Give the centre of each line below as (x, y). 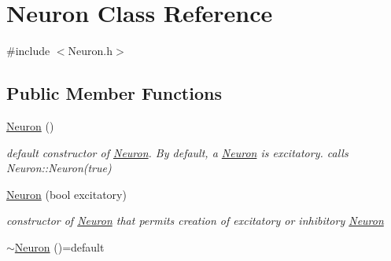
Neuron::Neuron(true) (59, 168)
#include (28, 51)
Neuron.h (90, 51)
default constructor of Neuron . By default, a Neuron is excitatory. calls (177, 152)
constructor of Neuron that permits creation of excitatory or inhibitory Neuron (195, 221)
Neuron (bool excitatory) (66, 194)
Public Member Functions (114, 93)
